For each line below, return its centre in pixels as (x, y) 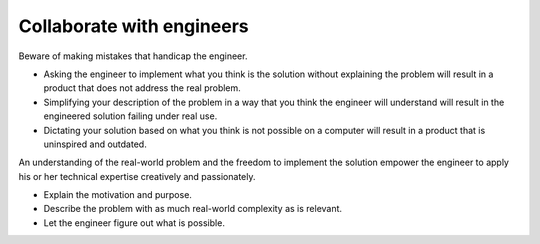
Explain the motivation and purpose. (117, 195)
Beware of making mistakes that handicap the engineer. (133, 56)
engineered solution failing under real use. (130, 116)
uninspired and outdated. (95, 144)
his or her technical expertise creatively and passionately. (137, 176)
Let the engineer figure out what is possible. (134, 222)
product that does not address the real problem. (142, 88)
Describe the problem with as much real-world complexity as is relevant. (193, 209)
